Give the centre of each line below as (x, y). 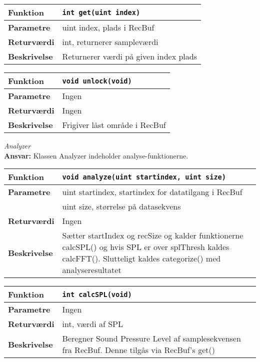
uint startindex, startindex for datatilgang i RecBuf (152, 192)
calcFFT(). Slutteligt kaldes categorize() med (141, 258)
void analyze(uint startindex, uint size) (144, 177)
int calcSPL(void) (97, 294)
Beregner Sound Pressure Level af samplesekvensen (151, 338)
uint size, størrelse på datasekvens (121, 206)
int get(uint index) (101, 12)
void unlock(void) (97, 81)
